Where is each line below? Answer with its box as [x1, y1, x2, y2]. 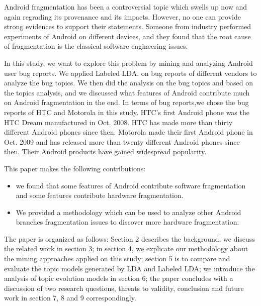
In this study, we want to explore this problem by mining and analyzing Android [4, 57, 253, 68]
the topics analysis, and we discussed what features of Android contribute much [4, 87, 250, 97]
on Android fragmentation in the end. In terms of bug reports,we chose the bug [4, 97, 249, 108]
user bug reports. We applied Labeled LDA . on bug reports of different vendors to [4, 67, 257, 78]
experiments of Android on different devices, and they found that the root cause [4, 31, 251, 41]
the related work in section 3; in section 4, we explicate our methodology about [4, 243, 248, 254]
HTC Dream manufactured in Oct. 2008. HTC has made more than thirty [4, 117, 233, 127]
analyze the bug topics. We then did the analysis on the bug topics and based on [4, 77, 253, 88]
